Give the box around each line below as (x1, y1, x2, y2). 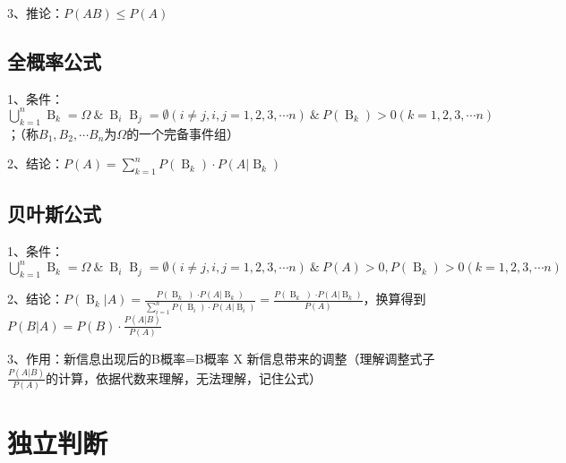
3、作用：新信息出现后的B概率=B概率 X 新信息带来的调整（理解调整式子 (7, 348, 435, 367)
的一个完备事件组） (126, 124, 240, 142)
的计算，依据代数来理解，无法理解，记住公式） (45, 368, 322, 387)
